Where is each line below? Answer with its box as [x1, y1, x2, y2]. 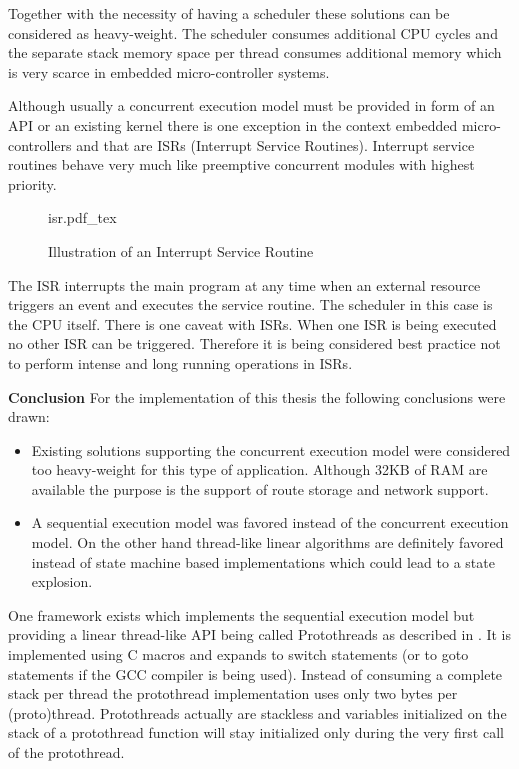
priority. [8, 173, 57, 194]
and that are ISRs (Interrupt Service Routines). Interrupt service [76, 134, 475, 155]
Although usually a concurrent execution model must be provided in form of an [8, 95, 495, 116]
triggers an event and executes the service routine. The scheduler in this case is [8, 294, 493, 315]
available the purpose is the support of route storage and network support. [31, 478, 489, 499]
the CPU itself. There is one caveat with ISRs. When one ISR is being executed [8, 313, 497, 334]
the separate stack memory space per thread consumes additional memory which [8, 42, 502, 63]
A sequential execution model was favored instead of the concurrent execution [31, 512, 509, 533]
